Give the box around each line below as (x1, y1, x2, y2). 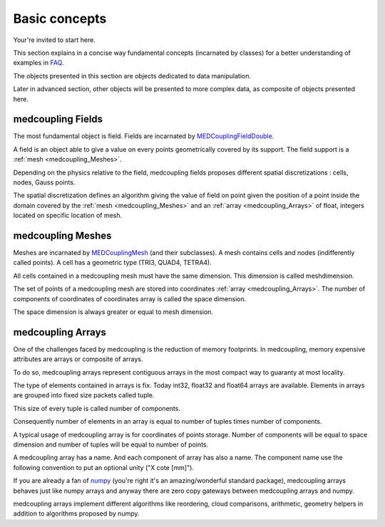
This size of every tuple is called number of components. (13, 404, 181, 412)
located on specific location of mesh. (13, 211, 123, 220)
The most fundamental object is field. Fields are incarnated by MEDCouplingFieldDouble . (13, 132, 274, 140)
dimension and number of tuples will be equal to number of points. (13, 440, 209, 449)
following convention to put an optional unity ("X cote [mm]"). (13, 463, 194, 471)
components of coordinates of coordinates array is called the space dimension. (13, 294, 247, 303)
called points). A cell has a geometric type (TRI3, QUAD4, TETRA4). (13, 259, 212, 267)
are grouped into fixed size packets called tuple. (13, 391, 155, 400)
